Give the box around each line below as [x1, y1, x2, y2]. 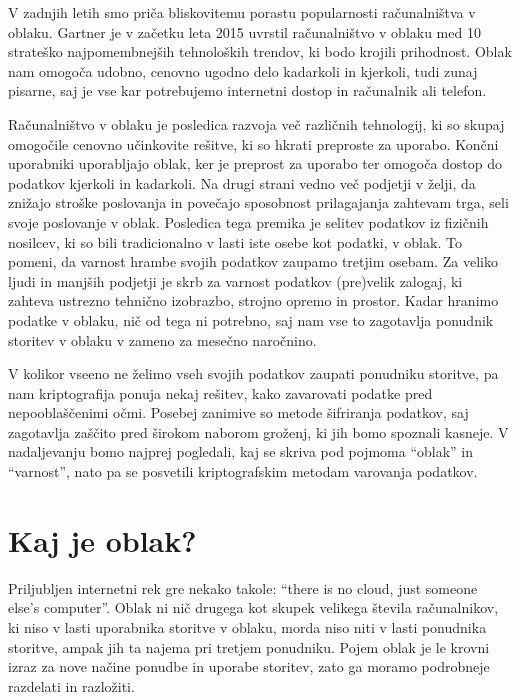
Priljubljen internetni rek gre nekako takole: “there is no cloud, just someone [8, 577, 478, 598]
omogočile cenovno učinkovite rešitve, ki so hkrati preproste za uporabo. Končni [8, 133, 499, 154]
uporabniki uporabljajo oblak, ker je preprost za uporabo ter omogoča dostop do [8, 153, 503, 174]
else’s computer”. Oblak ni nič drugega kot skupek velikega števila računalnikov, [8, 597, 499, 618]
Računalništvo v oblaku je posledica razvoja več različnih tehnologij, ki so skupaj [8, 113, 505, 134]
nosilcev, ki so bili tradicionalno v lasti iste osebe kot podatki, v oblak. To [8, 231, 462, 252]
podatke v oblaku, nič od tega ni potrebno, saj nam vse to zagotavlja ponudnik [8, 309, 494, 330]
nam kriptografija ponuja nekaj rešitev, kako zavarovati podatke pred [8, 382, 433, 403]
